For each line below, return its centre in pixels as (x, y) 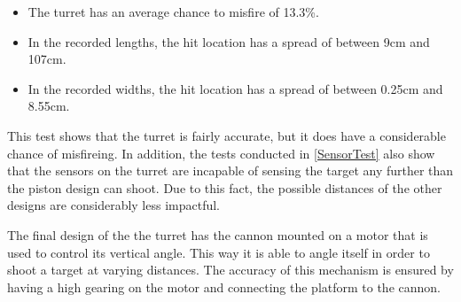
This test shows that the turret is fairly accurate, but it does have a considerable (227, 135)
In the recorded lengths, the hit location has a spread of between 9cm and (229, 41)
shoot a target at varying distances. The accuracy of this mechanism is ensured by (230, 270)
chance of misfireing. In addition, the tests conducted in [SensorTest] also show (221, 153)
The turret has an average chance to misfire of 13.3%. (173, 12)
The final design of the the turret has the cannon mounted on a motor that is (218, 234)
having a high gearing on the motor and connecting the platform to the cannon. (224, 287)
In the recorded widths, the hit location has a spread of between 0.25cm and (235, 88)
